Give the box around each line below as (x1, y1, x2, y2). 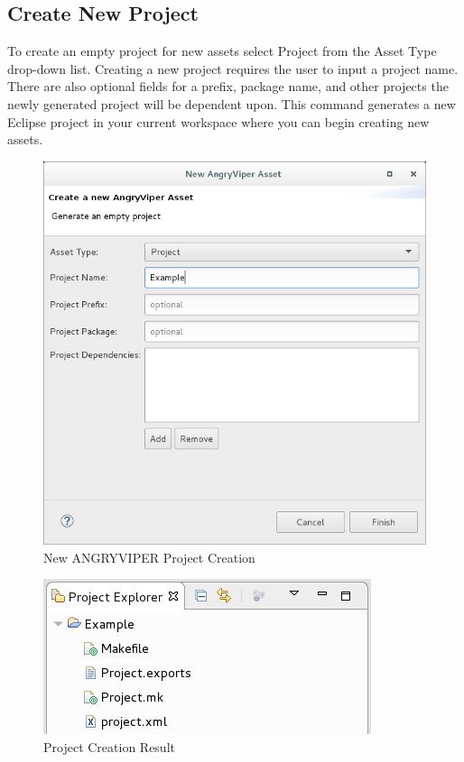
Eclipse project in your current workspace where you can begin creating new (7, 112, 430, 131)
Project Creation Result (43, 737, 175, 756)
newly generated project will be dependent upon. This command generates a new (7, 94, 456, 113)
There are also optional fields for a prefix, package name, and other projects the (7, 77, 449, 96)
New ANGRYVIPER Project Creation (43, 547, 255, 566)
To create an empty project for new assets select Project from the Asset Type (7, 41, 437, 60)
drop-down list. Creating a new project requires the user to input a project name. (7, 59, 459, 78)
